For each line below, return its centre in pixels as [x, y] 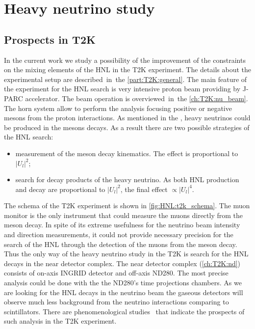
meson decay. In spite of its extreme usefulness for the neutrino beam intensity [122, 225]
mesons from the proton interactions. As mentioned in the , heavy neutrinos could [127, 118]
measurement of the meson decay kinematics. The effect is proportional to [127, 153]
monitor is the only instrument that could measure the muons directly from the [124, 215]
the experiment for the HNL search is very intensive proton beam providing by [122, 89]
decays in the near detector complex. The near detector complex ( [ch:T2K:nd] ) [122, 263]
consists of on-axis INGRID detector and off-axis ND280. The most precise [116, 273]
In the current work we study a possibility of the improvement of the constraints [125, 60]
